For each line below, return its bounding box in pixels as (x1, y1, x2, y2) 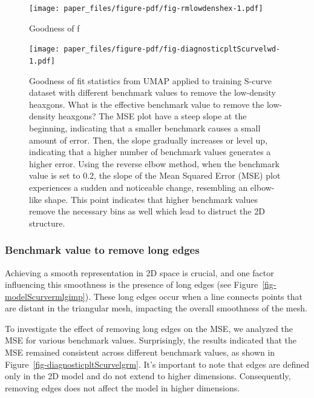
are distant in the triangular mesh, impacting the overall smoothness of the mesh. (5, 302, 307, 314)
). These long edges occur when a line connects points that (85, 290, 303, 302)
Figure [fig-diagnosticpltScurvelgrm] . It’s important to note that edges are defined (5, 357, 310, 370)
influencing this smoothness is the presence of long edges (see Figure (5, 278, 258, 291)
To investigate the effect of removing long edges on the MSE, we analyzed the (5, 322, 293, 334)
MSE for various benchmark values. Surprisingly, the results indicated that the (5, 334, 296, 347)
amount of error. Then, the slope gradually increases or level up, (29, 133, 268, 146)
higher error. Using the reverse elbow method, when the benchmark (29, 157, 280, 170)
